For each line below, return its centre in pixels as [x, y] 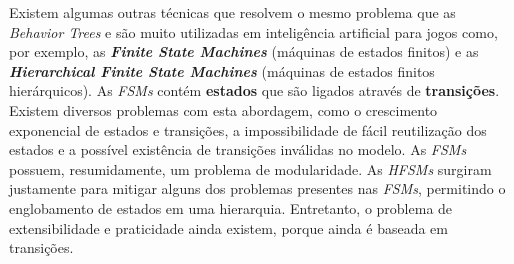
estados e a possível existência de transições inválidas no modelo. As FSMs [238, 149]
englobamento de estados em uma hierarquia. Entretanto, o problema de [231, 207]
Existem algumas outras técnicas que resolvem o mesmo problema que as [232, 12]
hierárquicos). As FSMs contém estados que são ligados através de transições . [254, 90]
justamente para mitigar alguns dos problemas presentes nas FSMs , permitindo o [257, 188]
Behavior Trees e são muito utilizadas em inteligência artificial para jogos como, [253, 31]
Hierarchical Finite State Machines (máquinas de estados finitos [222, 70]
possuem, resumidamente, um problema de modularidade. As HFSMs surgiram [250, 168]
